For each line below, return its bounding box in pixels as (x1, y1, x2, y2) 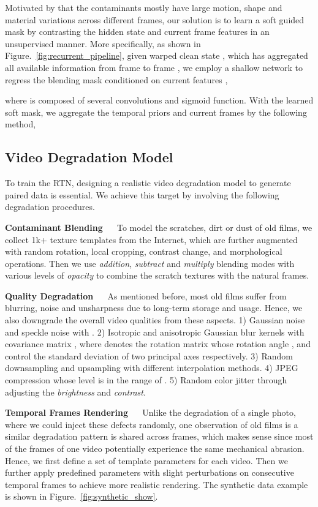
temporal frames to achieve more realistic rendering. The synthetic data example (5, 478, 308, 490)
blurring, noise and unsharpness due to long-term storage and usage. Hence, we (5, 301, 303, 314)
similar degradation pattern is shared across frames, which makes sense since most (5, 430, 314, 443)
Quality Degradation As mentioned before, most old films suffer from (5, 289, 287, 302)
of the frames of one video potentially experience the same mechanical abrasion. (5, 442, 305, 455)
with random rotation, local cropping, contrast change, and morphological (5, 245, 282, 258)
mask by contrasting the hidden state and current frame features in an (5, 25, 270, 38)
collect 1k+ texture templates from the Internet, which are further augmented (5, 233, 298, 246)
